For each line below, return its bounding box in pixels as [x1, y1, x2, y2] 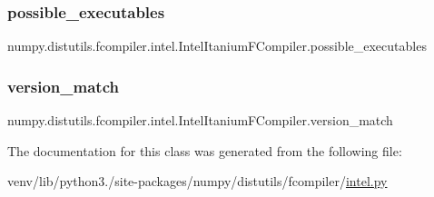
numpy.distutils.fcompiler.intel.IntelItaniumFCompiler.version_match [7, 111, 393, 130]
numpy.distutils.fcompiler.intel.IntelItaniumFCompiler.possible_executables [7, 36, 427, 55]
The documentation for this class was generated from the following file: [7, 141, 402, 160]
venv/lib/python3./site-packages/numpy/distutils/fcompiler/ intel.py [7, 172, 388, 191]
